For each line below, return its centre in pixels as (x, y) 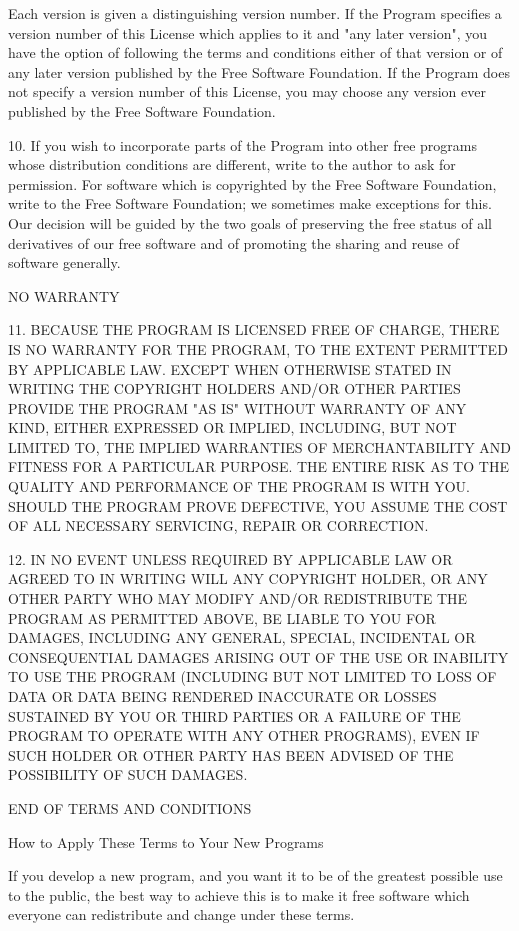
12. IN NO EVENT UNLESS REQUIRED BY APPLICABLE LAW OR (230, 558)
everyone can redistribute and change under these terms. (181, 914)
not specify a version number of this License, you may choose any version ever (247, 91)
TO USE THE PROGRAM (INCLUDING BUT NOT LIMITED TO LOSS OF (252, 676)
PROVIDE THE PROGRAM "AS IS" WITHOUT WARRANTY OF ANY (237, 407)
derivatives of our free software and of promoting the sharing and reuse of (233, 242)
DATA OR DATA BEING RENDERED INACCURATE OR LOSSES (222, 696)
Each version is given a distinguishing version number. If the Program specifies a (255, 13)
